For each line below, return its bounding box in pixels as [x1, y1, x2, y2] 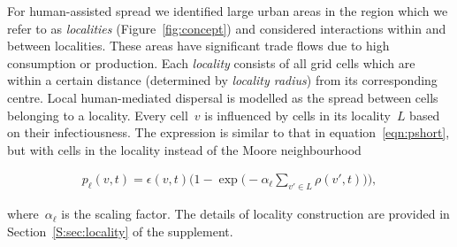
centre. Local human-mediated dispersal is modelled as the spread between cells [7, 88, 438, 106]
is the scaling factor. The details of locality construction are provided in [61, 205, 450, 223]
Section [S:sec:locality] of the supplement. [7, 221, 233, 240]
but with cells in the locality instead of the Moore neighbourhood [7, 140, 362, 158]
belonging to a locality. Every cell [7, 105, 188, 124]
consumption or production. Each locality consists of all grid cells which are [7, 53, 415, 72]
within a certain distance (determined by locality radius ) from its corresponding [7, 71, 438, 89]
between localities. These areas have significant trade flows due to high [7, 36, 390, 55]
